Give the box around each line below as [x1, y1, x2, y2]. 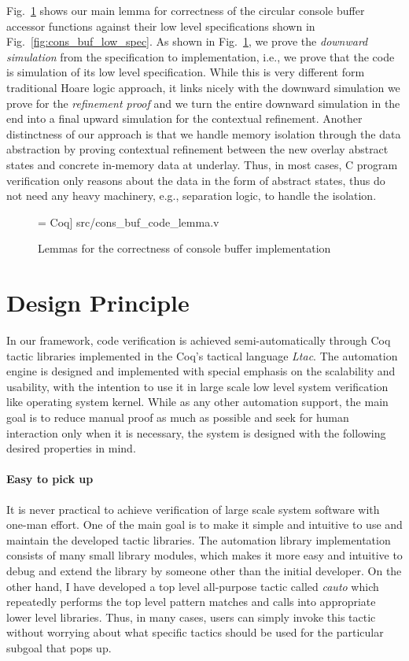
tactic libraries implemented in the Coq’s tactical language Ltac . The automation [6, 347, 398, 364]
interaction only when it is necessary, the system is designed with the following [6, 424, 386, 441]
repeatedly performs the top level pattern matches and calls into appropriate [6, 593, 376, 610]
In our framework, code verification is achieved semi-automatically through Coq [6, 332, 391, 349]
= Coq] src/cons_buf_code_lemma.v [38, 213, 219, 230]
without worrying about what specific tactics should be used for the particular [6, 624, 384, 641]
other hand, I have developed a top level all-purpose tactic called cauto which [6, 578, 379, 594]
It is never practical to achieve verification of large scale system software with [6, 500, 380, 517]
